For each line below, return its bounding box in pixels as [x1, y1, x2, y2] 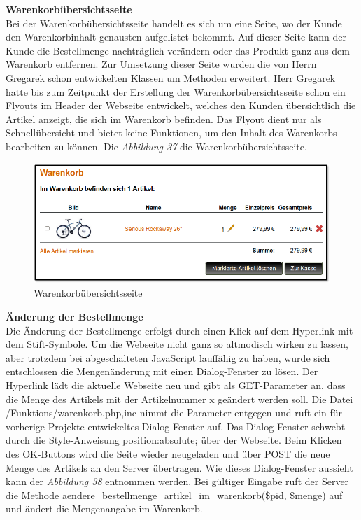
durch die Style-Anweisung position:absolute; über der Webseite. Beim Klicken [6, 433, 342, 447]
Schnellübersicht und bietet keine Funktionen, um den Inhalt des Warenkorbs [6, 125, 337, 140]
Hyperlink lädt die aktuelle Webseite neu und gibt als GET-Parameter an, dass [6, 378, 346, 392]
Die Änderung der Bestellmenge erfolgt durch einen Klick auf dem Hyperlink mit [6, 323, 353, 337]
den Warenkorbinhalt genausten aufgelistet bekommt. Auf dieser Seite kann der [6, 29, 346, 44]
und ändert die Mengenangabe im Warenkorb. [6, 501, 203, 516]
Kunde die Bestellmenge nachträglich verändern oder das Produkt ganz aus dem [6, 43, 350, 57]
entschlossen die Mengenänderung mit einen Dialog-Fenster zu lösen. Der [6, 364, 318, 379]
